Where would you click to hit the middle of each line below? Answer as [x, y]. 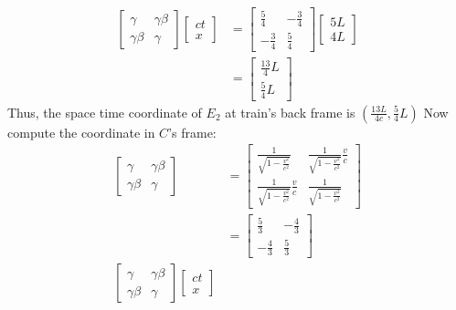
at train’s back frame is [290, 112]
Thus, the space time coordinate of [105, 112]
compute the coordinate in [81, 132]
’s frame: [192, 132]
